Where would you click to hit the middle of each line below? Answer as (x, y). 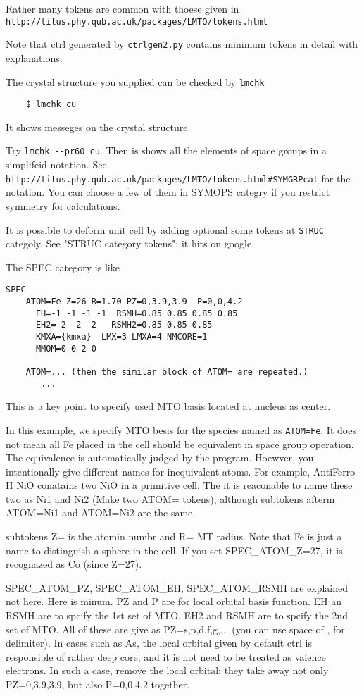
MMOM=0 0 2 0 (66, 348)
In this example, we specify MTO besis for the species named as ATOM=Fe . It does (181, 429)
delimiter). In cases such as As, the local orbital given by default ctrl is (159, 643)
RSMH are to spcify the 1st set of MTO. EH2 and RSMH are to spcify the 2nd (177, 615)
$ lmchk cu (51, 105)
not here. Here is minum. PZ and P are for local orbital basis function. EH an (174, 601)
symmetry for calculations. (63, 205)
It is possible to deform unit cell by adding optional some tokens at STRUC (165, 229)
